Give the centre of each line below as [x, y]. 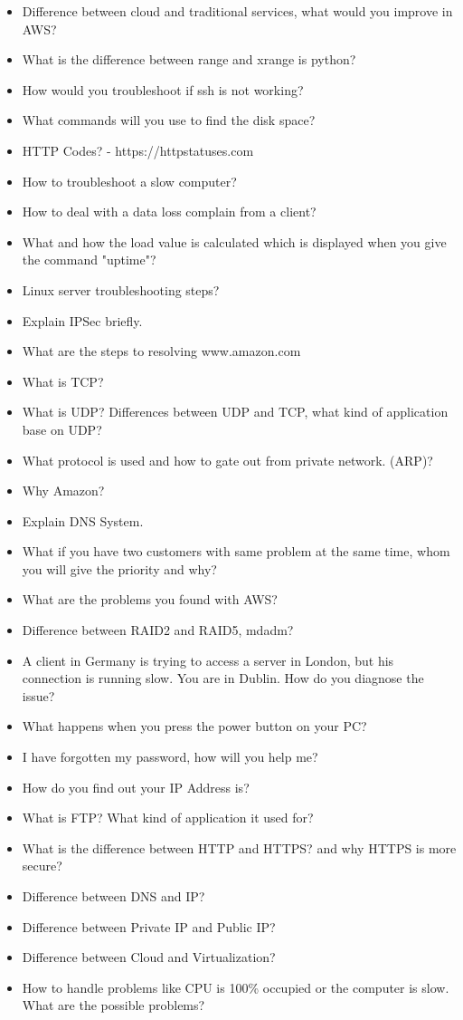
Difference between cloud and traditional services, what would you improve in [237, 11]
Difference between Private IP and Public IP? [149, 926]
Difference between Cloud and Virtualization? [149, 957]
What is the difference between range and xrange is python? [189, 59]
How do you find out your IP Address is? [136, 787]
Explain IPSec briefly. [82, 320]
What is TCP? [63, 381]
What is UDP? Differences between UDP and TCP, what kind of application [235, 412]
